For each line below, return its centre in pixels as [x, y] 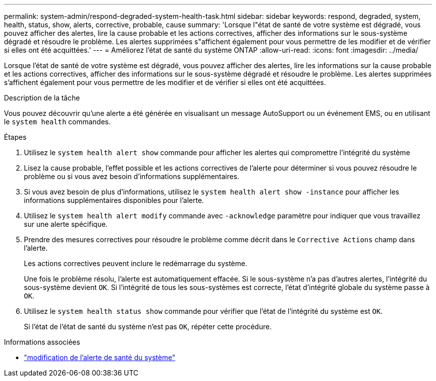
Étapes [15, 137]
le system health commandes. [57, 122]
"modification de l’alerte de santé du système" [100, 357]
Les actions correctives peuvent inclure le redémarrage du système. [136, 263]
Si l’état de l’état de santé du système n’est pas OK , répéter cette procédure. [148, 327]
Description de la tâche [42, 98]
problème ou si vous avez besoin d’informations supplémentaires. [132, 176]
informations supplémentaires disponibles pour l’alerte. [114, 200]
